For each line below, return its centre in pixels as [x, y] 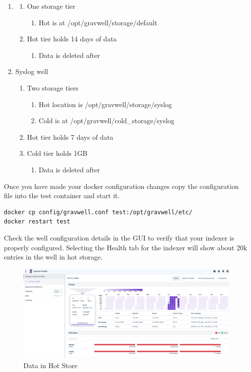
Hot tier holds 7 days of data [70, 137]
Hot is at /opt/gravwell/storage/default [98, 22]
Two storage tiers [53, 87]
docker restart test [37, 222]
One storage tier [51, 6]
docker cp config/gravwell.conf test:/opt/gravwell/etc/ [98, 212]
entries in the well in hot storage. [53, 257]
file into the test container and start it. [62, 195]
